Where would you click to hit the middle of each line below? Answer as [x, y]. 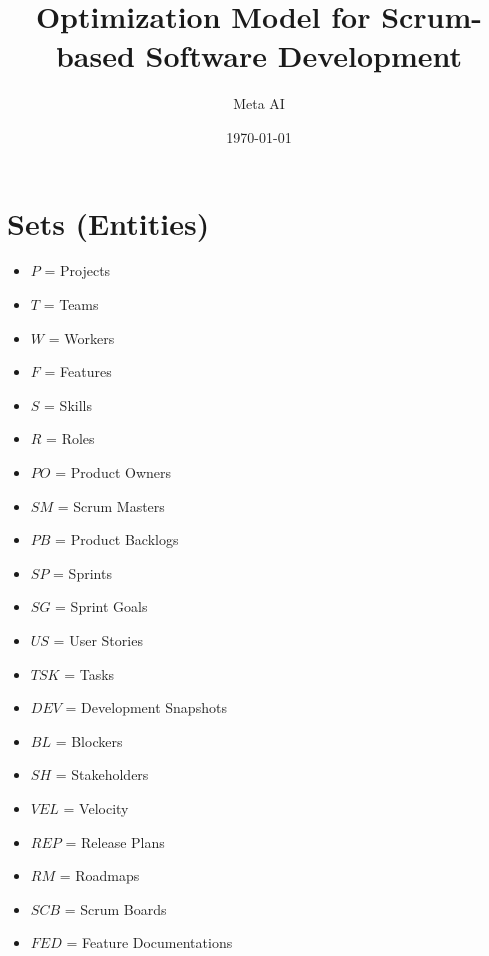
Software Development [304, 55]
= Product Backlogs [117, 539]
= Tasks [89, 673]
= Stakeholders [102, 774]
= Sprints [82, 572]
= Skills [68, 404]
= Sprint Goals [101, 606]
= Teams [71, 304]
